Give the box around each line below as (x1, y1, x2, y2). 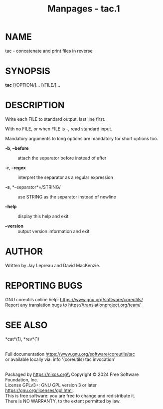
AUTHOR (5, 246, 43, 257)
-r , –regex (5, 164, 26, 170)
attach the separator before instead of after (17, 155, 107, 161)
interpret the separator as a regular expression (17, 174, 113, 180)
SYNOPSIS (5, 66, 51, 77)
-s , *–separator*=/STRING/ (5, 184, 61, 190)
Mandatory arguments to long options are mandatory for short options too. (5, 135, 159, 141)
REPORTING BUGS (5, 280, 83, 291)
